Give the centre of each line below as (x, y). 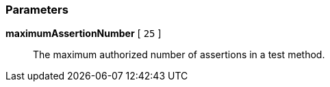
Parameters (37, 10)
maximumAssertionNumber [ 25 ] (84, 34)
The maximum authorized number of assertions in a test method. (179, 55)
